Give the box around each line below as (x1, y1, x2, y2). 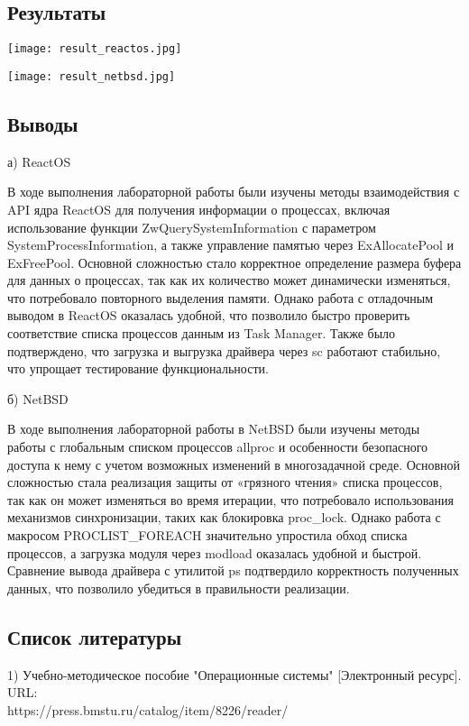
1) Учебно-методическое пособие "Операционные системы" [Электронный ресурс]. (7, 665, 462, 684)
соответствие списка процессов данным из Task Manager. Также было (7, 324, 396, 343)
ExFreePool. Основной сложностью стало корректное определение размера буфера (7, 253, 462, 271)
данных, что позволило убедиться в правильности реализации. (7, 578, 350, 597)
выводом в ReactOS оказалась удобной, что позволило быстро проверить (7, 306, 410, 325)
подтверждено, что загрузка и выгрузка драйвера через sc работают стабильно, (7, 341, 441, 360)
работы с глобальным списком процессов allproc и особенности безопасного (7, 437, 428, 456)
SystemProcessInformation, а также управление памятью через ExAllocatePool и (7, 235, 455, 254)
